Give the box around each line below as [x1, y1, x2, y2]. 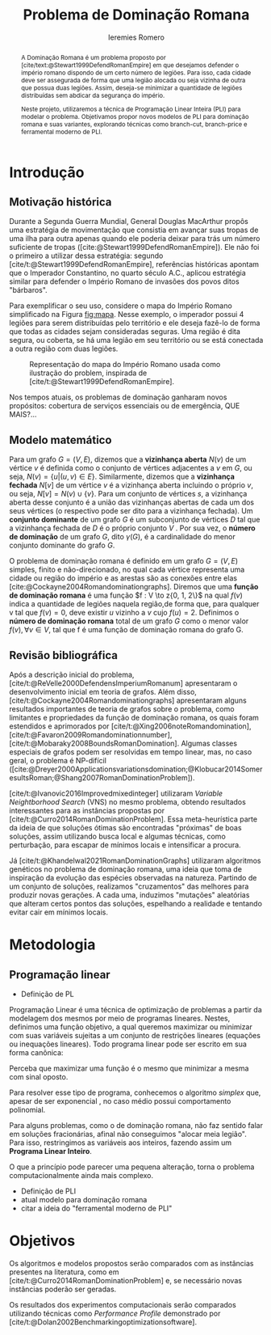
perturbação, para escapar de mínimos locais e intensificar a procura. [9, 840, 241, 850]
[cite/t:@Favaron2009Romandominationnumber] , [9, 730, 173, 740]
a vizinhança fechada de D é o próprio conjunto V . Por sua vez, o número [9, 523, 256, 533]
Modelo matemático [9, 433, 112, 446]
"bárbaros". [9, 285, 48, 295]
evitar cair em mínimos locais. [9, 907, 108, 917]
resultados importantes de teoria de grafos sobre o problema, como [9, 704, 235, 714]
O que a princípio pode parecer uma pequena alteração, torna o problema [9, 1162, 255, 1172]
